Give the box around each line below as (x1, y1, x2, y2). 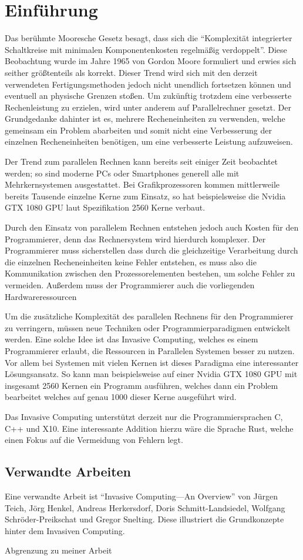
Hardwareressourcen (5, 290, 77, 302)
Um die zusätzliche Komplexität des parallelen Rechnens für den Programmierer (5, 310, 294, 322)
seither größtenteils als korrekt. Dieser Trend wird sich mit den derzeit (5, 66, 258, 78)
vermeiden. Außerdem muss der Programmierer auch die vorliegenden (5, 279, 255, 291)
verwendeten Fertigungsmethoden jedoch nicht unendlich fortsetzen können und (5, 78, 291, 90)
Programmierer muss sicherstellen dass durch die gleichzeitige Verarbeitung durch (5, 244, 298, 256)
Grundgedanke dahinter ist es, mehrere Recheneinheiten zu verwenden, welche (5, 112, 285, 125)
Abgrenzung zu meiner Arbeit (5, 544, 112, 556)
